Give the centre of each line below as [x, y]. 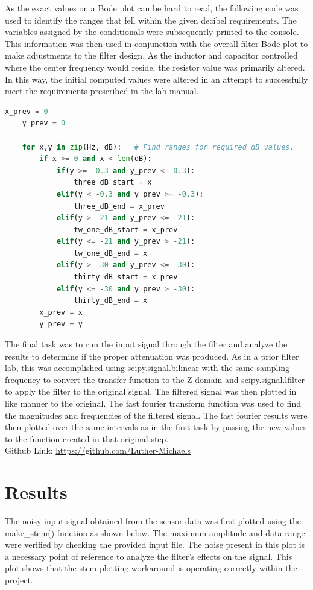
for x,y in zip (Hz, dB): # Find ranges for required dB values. [158, 147]
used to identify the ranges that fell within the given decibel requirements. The [151, 20]
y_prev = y [61, 324]
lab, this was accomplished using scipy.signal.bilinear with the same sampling [147, 368]
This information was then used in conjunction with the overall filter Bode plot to [156, 43]
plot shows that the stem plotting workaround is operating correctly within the [151, 568]
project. [19, 580]
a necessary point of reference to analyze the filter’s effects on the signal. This [149, 556]
